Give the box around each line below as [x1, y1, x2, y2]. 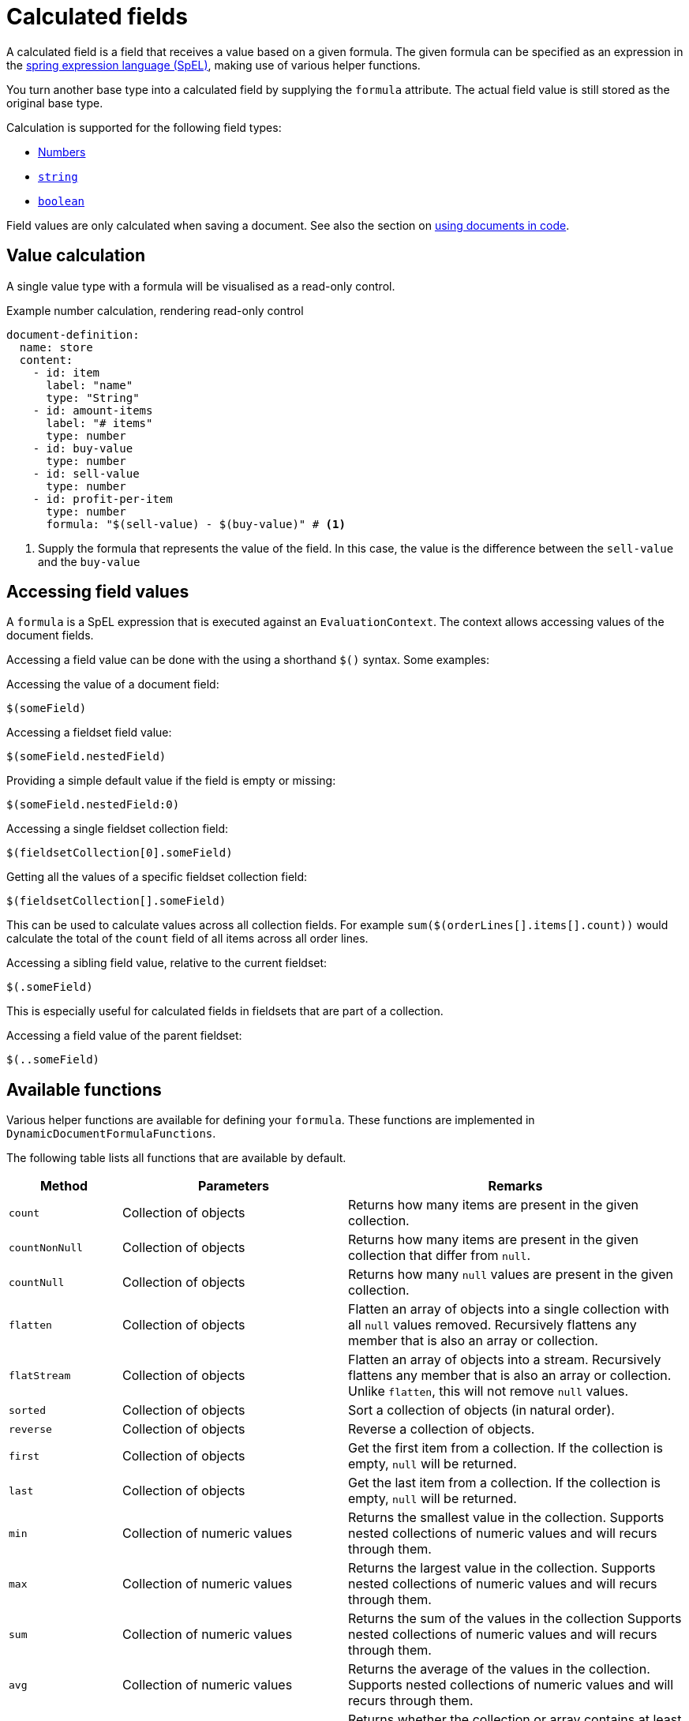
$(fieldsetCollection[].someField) [6, 894, 227, 908]
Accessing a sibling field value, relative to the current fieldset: [6, 956, 328, 970]
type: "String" [46, 391, 140, 404]
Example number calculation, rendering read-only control [6, 303, 304, 317]
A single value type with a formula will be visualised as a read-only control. [6, 279, 395, 293]
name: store [19, 340, 93, 354]
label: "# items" [46, 416, 153, 429]
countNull [9, 1276, 65, 1288]
